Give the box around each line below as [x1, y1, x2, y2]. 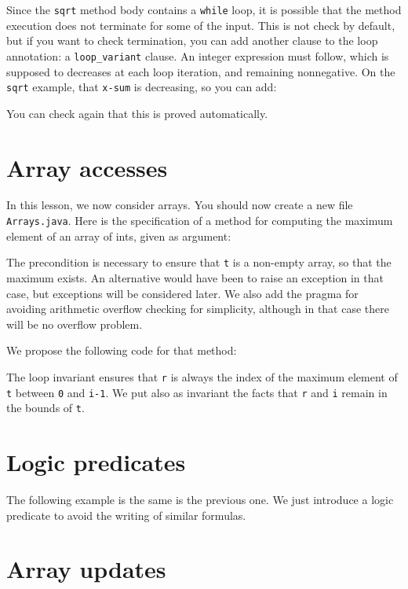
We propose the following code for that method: [6, 342, 237, 359]
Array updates [6, 553, 166, 585]
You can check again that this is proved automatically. [6, 105, 268, 121]
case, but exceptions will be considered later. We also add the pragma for [6, 285, 359, 301]
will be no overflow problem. [6, 315, 143, 332]
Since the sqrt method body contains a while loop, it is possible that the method [6, 2, 402, 17]
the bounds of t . [6, 399, 85, 416]
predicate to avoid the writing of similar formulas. [6, 506, 246, 523]
